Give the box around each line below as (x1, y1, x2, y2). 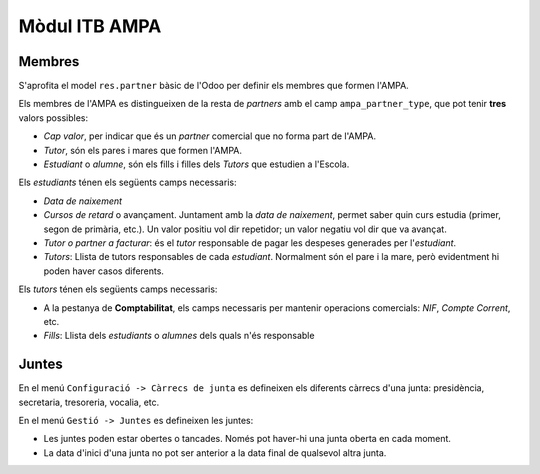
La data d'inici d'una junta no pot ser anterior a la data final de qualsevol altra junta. (43, 446, 387, 459)
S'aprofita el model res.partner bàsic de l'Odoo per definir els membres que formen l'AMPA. (18, 80, 409, 92)
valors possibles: (18, 111, 89, 124)
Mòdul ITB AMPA (18, 15, 162, 37)
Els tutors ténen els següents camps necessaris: (18, 283, 218, 295)
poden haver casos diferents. (43, 265, 165, 277)
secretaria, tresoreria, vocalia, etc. (18, 396, 160, 408)
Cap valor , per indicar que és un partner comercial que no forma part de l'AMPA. (43, 130, 377, 142)
